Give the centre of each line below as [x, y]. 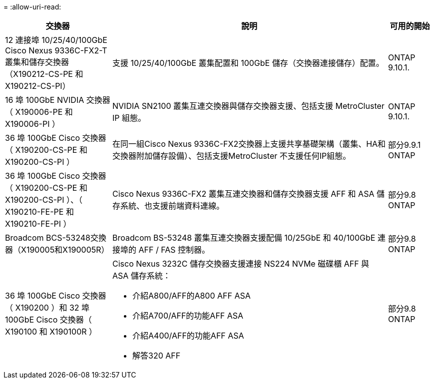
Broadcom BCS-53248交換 [56, 238]
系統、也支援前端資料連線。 [173, 206]
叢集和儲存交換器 [37, 62]
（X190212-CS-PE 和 [44, 74]
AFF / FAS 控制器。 [174, 250]
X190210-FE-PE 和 [39, 212]
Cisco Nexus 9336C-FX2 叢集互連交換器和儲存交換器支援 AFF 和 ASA [243, 194]
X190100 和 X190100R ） [51, 332]
